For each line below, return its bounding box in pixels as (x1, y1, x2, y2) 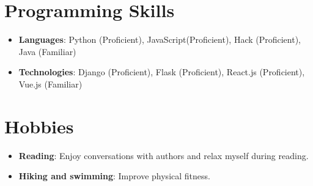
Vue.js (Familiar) (18, 77, 83, 90)
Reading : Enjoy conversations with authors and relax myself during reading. (18, 149, 309, 162)
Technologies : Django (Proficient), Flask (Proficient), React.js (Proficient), (18, 65, 305, 78)
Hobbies (4, 113, 74, 138)
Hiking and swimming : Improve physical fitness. (18, 169, 210, 182)
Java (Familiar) (18, 45, 76, 58)
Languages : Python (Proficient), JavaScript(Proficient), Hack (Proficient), (18, 33, 301, 46)
